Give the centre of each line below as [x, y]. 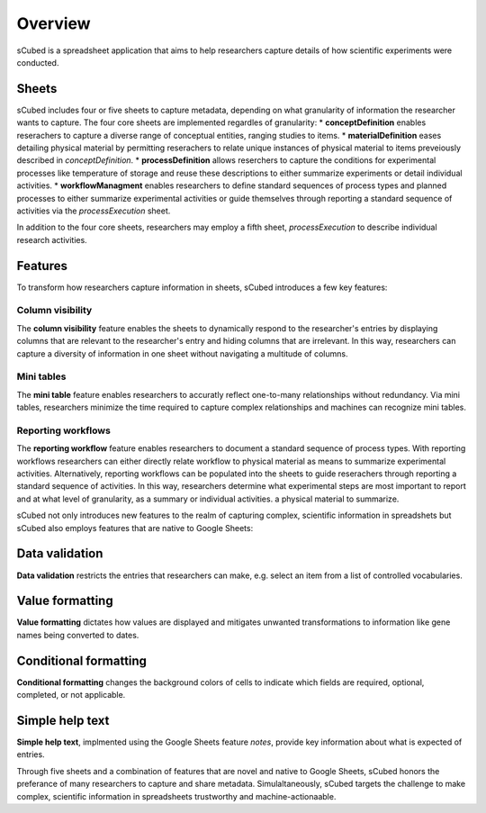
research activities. [52, 239]
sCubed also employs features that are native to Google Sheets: [135, 528]
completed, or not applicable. [71, 695]
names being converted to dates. [78, 635]
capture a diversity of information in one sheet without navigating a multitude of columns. [182, 353]
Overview [54, 23]
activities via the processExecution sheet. [94, 211]
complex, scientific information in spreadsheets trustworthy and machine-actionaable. [176, 796]
